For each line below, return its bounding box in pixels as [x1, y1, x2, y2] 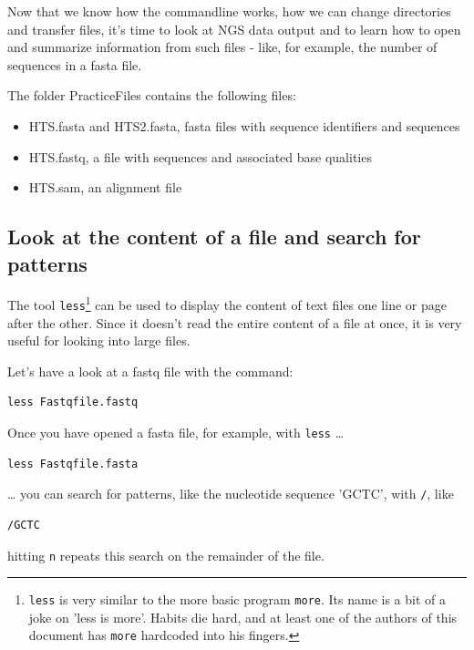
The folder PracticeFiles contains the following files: [7, 86, 296, 105]
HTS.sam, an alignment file [28, 178, 182, 197]
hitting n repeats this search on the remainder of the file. [7, 545, 325, 564]
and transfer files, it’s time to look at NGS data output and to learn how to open [7, 19, 461, 38]
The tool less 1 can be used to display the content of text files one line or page [7, 293, 447, 314]
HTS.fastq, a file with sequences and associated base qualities [28, 147, 372, 166]
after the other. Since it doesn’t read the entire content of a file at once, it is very [7, 313, 462, 332]
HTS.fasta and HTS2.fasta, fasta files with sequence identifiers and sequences [28, 116, 460, 135]
